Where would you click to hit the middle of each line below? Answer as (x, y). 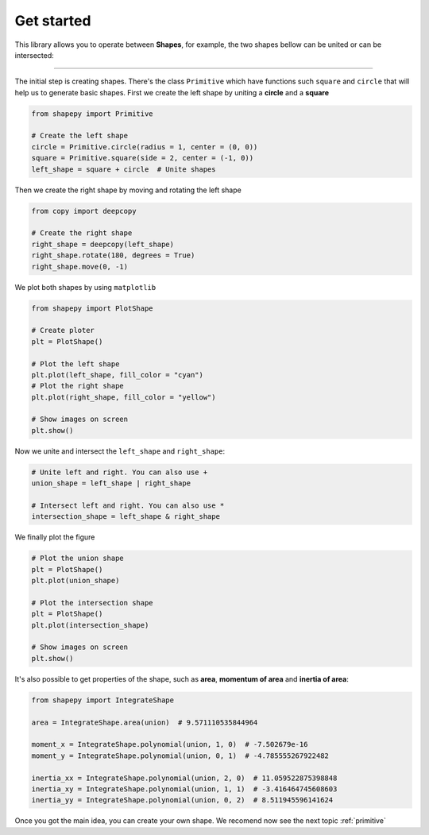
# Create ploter (63, 331)
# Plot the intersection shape (93, 603)
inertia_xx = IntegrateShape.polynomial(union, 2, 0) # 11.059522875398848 (184, 778)
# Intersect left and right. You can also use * (128, 505)
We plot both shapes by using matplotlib (85, 287)
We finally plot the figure (55, 537)
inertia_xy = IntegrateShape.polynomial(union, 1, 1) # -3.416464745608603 (184, 789)
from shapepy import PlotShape (93, 308)
